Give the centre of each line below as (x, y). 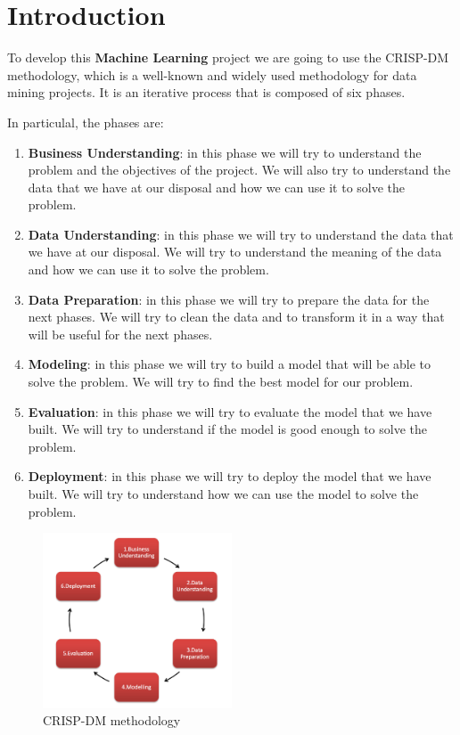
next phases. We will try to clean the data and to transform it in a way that (236, 317)
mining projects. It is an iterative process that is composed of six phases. (206, 92)
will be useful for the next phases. (120, 334)
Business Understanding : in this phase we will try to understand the (225, 152)
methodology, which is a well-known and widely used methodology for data (212, 74)
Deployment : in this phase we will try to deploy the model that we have (230, 476)
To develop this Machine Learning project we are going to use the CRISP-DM (228, 57)
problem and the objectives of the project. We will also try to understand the (239, 170)
